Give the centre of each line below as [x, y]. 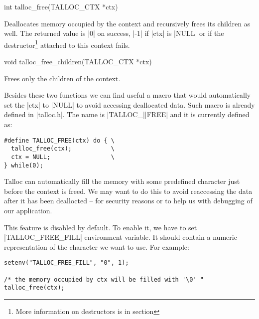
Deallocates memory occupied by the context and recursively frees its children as [127, 23]
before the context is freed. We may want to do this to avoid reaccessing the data [128, 191]
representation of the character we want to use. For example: [97, 246]
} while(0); [24, 165]
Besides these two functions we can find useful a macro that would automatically [128, 95]
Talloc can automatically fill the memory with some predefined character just [122, 181]
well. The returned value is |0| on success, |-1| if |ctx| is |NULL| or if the [114, 33]
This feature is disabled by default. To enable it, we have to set [101, 227]
